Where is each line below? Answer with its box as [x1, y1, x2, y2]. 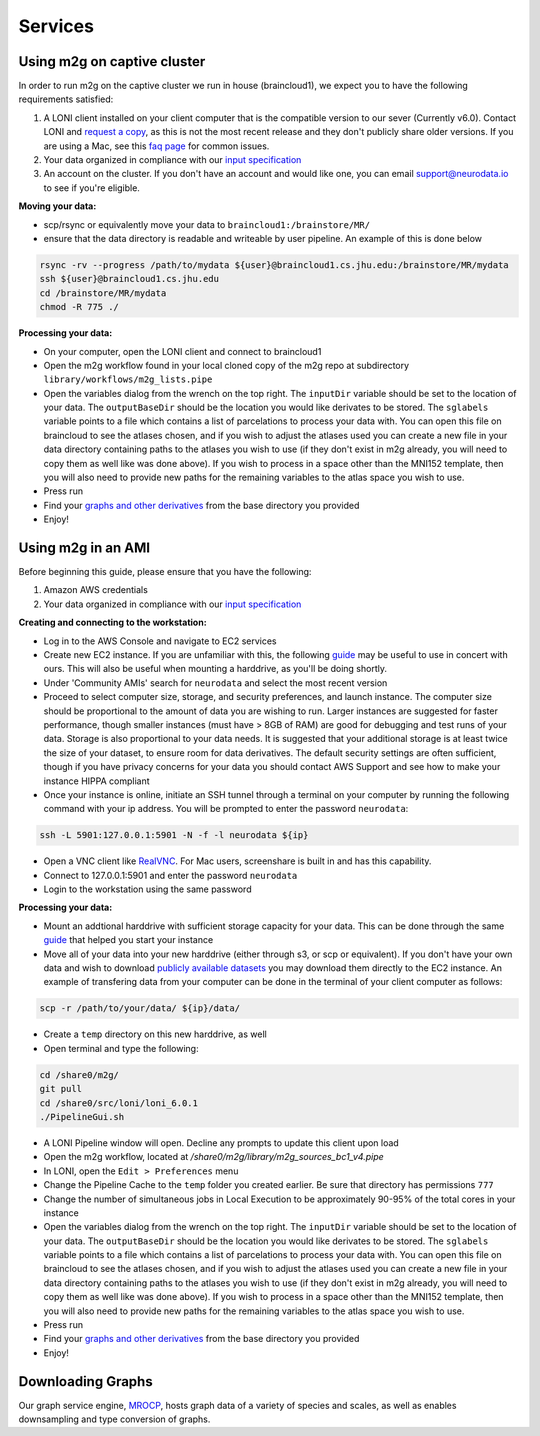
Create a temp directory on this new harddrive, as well [43, 1028, 267, 1040]
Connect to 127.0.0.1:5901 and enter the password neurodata [43, 869, 298, 881]
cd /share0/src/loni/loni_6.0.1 [39, 1097, 199, 1109]
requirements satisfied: [18, 93, 114, 105]
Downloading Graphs [18, 1373, 154, 1390]
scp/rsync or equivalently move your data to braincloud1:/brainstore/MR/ [43, 218, 370, 230]
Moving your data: [18, 200, 97, 212]
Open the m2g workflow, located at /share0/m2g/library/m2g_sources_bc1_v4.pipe [43, 1151, 384, 1163]
